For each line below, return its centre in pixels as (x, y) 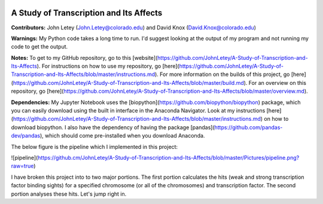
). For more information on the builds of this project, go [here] (230, 74)
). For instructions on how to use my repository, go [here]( (108, 66)
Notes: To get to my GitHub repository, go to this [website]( (84, 57)
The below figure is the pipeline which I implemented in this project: (95, 147)
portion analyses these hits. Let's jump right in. (69, 194)
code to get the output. (39, 47)
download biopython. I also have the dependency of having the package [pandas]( (113, 127)
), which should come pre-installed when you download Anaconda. (122, 136)
